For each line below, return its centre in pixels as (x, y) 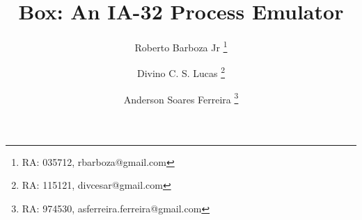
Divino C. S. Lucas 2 (181, 72)
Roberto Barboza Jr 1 (181, 46)
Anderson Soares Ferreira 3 (181, 98)
